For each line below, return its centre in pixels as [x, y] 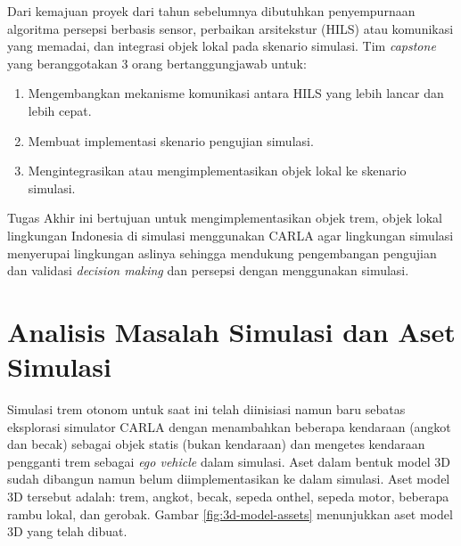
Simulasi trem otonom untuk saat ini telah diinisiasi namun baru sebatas [206, 409]
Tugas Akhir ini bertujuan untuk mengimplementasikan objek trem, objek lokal [225, 218]
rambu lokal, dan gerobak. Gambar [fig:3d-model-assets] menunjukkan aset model [230, 513]
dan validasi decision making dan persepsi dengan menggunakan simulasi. [208, 270]
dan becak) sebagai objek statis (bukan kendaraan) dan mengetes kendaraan [216, 444]
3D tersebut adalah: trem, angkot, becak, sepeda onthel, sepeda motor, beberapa [228, 496]
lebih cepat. [60, 110]
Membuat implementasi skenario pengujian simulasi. [171, 140]
